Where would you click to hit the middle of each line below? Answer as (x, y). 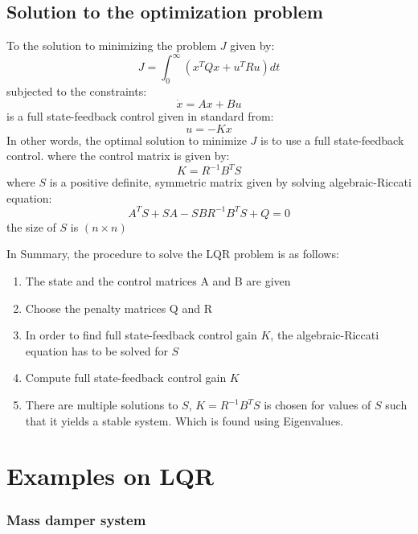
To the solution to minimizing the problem (112, 45)
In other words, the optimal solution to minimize (127, 140)
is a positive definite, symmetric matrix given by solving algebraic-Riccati (230, 182)
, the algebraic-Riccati (325, 335)
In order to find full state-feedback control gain (141, 335)
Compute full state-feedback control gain (126, 378)
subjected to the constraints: (77, 91)
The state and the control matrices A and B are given (158, 281)
